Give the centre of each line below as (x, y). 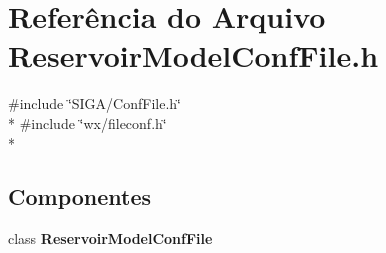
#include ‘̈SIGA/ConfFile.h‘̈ (94, 103)
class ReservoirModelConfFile (110, 238)
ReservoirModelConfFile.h (193, 55)
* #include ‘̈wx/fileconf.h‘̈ (87, 122)
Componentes (80, 196)
